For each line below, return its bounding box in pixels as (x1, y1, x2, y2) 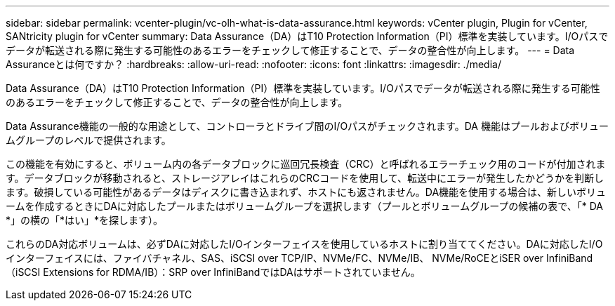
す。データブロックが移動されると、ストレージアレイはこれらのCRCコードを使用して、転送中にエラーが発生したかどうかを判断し (6, 172, 604, 184)
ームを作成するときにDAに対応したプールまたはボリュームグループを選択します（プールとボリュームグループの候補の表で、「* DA (6, 200, 604, 212)
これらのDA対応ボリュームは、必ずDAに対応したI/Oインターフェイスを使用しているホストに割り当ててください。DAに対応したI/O (6, 238, 603, 250)
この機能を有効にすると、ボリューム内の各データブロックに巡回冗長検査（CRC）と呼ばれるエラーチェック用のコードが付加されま (6, 158, 606, 170)
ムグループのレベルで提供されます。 (6, 134, 171, 146)
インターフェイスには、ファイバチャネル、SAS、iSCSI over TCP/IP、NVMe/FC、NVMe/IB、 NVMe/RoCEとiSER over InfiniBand (6, 252, 593, 264)
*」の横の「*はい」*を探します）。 (6, 214, 164, 226)
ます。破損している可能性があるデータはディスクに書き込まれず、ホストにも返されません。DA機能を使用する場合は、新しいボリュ (6, 186, 607, 198)
